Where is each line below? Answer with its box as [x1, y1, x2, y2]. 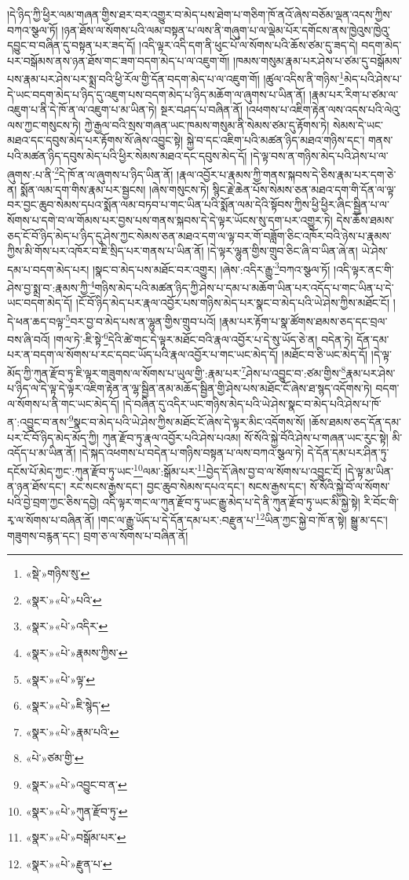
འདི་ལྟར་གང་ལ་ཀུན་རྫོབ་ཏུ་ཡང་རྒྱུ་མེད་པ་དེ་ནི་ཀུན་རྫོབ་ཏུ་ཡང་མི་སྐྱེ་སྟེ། [102, 493, 360, 509]
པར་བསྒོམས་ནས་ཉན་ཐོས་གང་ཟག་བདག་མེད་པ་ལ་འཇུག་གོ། [7, 52, 230, 68]
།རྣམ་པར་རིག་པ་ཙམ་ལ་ [309, 86, 399, 102]
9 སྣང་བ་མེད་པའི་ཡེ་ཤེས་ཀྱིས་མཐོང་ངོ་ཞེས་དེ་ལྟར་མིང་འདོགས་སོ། [68, 411, 305, 430]
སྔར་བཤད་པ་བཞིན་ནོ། [160, 101, 243, 118]
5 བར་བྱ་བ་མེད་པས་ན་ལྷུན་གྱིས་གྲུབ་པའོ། [65, 310, 216, 329]
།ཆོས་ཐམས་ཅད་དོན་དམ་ [309, 414, 401, 430]
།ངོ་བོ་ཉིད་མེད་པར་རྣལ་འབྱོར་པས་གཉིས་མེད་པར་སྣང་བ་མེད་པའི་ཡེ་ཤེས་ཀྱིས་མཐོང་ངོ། [75, 294, 390, 311]
